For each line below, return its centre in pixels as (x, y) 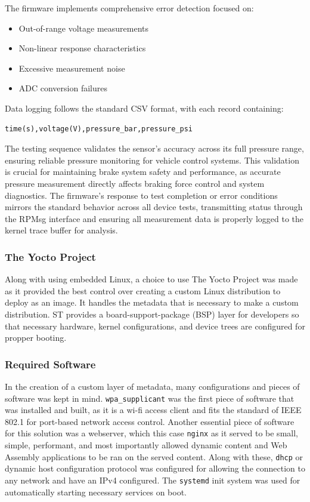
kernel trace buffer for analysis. (61, 230)
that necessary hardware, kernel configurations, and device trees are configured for (155, 326)
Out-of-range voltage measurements (84, 28)
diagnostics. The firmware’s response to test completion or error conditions (141, 195)
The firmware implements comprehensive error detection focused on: (129, 8)
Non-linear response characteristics (82, 48)
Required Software (50, 364)
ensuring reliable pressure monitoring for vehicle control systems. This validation (152, 160)
